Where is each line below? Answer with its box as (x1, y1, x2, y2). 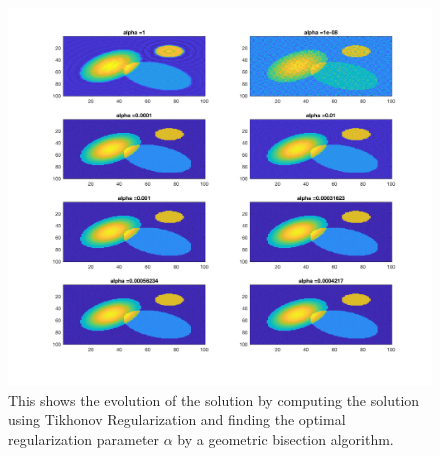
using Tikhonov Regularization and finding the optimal (8, 409, 346, 430)
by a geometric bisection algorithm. (177, 428, 394, 449)
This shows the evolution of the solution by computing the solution (8, 389, 420, 410)
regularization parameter (8, 428, 160, 449)
